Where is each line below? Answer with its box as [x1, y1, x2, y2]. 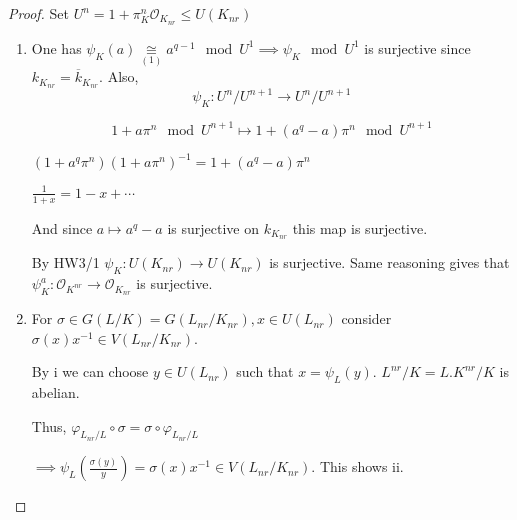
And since [31, 217, 93, 238]
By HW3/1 [31, 252, 100, 273]
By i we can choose [31, 361, 149, 382]
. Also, [99, 66, 139, 87]
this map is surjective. [292, 217, 428, 238]
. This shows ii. [311, 456, 404, 477]
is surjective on [167, 217, 259, 238]
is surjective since [364, 37, 471, 58]
